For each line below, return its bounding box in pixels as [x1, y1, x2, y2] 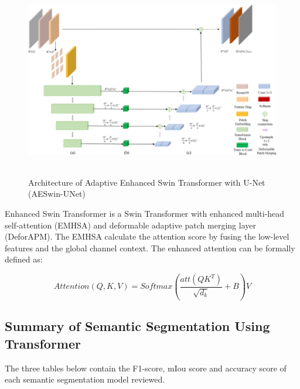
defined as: [5, 253, 43, 265]
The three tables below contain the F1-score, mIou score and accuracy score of [5, 361, 287, 374]
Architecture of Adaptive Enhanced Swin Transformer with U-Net [28, 176, 265, 188]
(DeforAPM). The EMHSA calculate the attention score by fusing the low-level [5, 230, 289, 243]
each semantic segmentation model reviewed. [5, 373, 165, 385]
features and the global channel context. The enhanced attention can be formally [5, 241, 295, 254]
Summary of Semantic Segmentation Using [5, 317, 270, 335]
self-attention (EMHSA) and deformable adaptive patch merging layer [5, 219, 256, 231]
